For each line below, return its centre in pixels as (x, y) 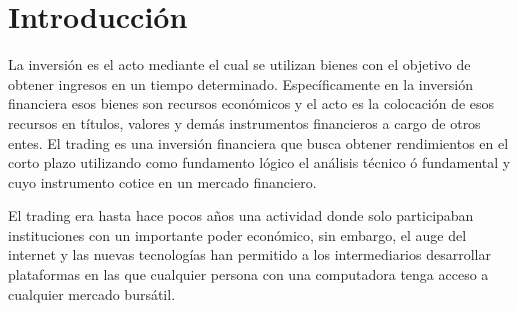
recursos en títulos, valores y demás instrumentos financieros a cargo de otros (244, 122)
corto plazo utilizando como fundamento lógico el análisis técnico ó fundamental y (259, 162)
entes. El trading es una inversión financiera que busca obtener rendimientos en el (258, 142)
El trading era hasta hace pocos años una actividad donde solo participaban (241, 215)
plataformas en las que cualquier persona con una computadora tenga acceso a (248, 274)
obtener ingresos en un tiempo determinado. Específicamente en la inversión (240, 83)
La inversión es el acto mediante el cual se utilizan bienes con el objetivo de (239, 64)
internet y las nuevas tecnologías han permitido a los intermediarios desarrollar (249, 254)
